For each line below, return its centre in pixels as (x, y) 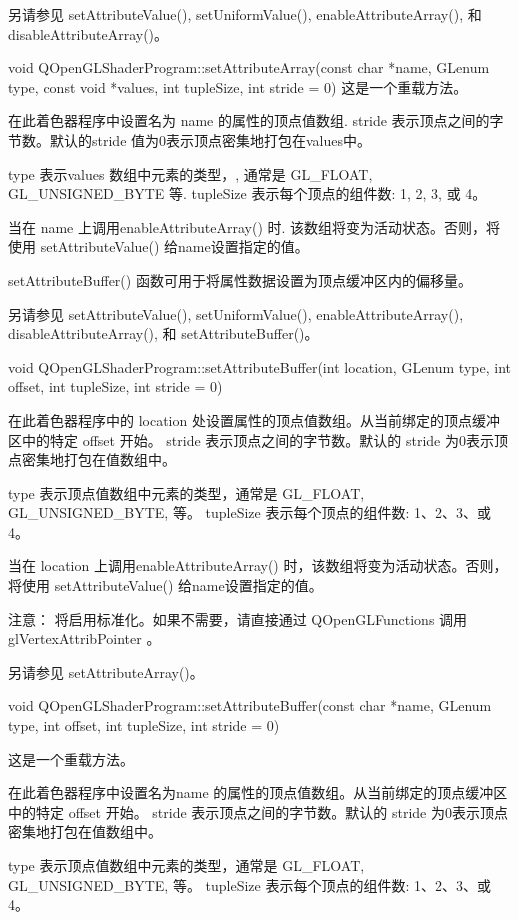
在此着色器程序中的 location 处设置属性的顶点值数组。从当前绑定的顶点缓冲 (254, 419)
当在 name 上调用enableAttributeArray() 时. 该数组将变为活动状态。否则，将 (254, 226)
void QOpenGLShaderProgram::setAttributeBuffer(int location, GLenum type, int (259, 366)
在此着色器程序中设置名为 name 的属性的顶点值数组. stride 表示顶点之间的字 (256, 120)
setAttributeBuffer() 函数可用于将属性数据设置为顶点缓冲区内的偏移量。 (240, 279)
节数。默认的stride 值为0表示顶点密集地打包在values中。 (190, 139)
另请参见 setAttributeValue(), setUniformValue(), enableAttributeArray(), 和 (245, 14)
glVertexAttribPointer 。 (84, 638)
